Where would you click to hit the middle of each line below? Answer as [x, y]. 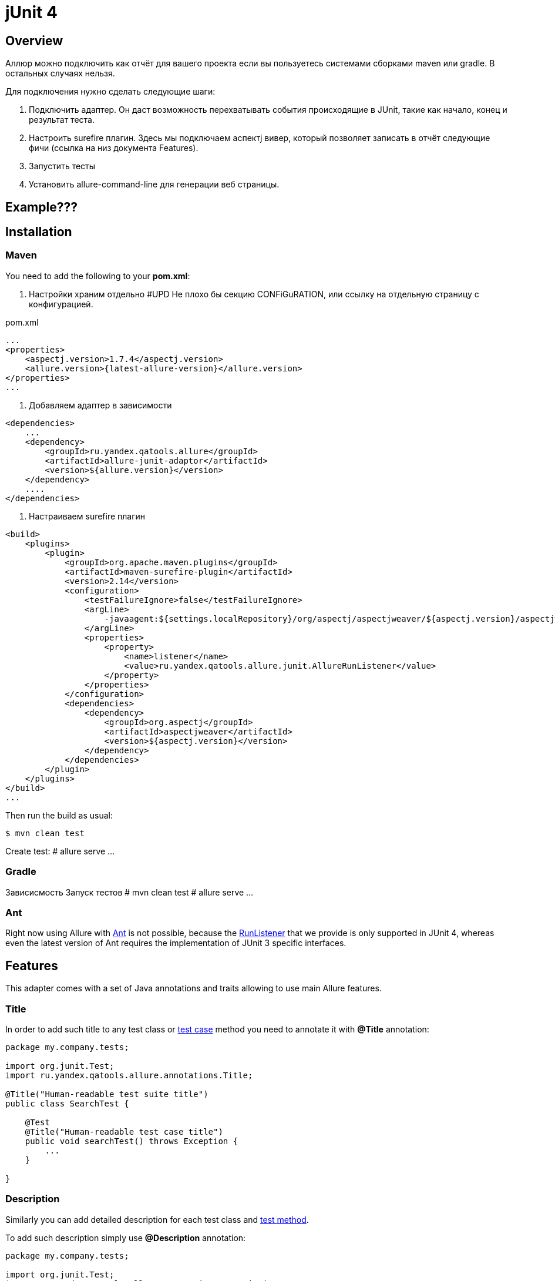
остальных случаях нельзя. [60, 73]
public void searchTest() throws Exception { [132, 1141]
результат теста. [62, 120]
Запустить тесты [62, 166]
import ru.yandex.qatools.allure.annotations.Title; [129, 1075]
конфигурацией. [61, 304]
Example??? [41, 207]
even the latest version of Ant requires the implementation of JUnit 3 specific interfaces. [176, 943]
